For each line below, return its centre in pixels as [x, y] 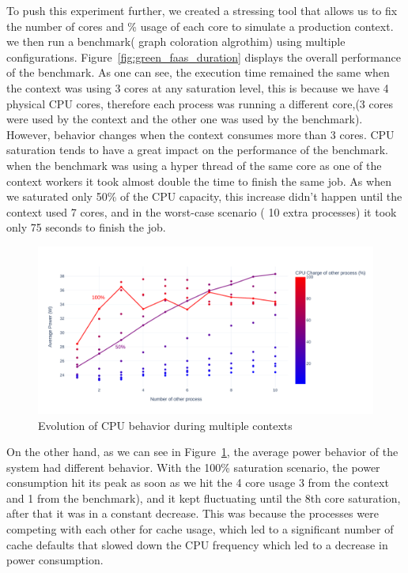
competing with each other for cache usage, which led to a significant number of [200, 529]
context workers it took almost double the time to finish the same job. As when [199, 181]
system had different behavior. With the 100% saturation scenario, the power [193, 467]
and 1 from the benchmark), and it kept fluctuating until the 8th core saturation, [204, 498]
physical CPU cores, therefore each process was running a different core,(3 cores [200, 103]
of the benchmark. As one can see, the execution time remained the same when [198, 72]
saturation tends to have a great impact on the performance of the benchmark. [197, 150]
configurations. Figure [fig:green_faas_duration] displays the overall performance [204, 57]
